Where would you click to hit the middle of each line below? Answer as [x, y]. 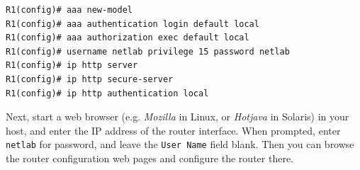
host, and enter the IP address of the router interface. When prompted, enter [173, 130]
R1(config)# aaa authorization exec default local [128, 38]
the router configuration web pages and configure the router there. [150, 158]
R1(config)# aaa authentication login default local [133, 24]
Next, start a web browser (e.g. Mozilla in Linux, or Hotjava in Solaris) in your [178, 117]
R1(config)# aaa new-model [69, 10]
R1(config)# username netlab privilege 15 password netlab [148, 51]
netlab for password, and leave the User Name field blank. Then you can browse [180, 144]
